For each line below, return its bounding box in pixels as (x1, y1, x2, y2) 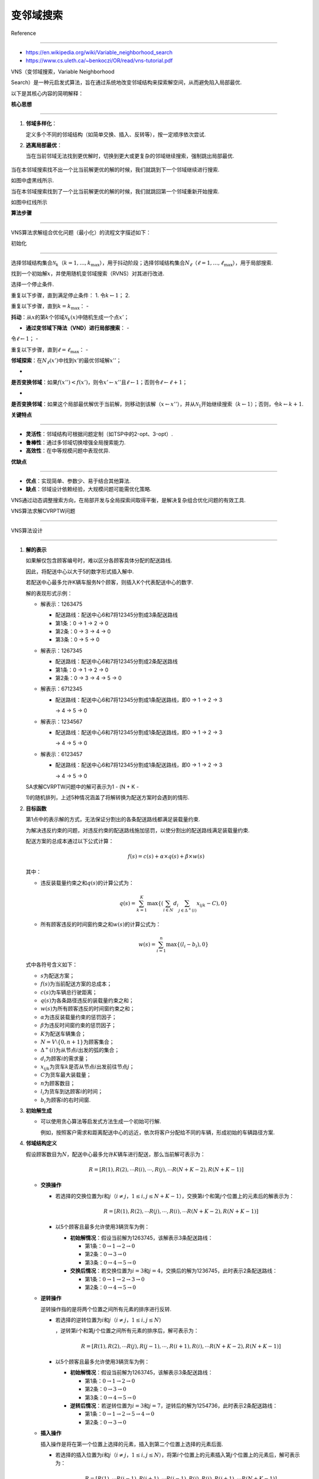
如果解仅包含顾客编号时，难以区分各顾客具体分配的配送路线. (25, 557, 172, 564)
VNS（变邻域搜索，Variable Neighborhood (11, 68, 115, 75)
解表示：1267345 (40, 647, 83, 654)
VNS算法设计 (11, 527, 43, 534)
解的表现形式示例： (25, 589, 73, 597)
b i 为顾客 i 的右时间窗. (40, 1096, 91, 1105)
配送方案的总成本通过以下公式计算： (25, 837, 114, 844)
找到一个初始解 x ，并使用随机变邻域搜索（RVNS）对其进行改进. (11, 270, 165, 277)
